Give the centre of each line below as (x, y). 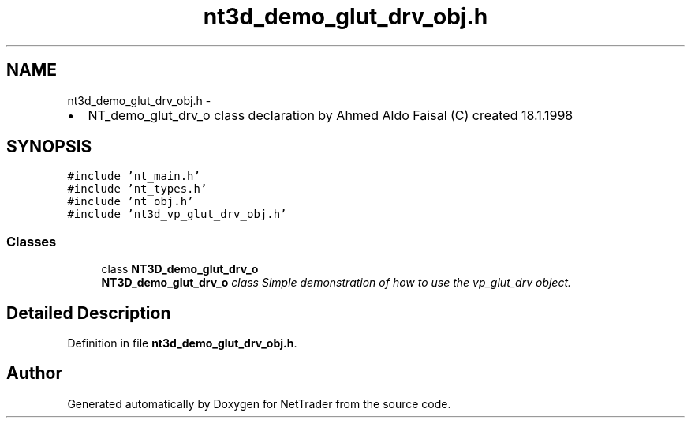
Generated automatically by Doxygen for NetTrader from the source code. (259, 403)
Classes (32, 241)
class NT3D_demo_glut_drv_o (180, 269)
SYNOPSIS (49, 147)
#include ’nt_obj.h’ (131, 202)
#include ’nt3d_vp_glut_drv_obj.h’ (177, 214)
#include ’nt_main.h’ (134, 176)
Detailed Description (89, 313)
